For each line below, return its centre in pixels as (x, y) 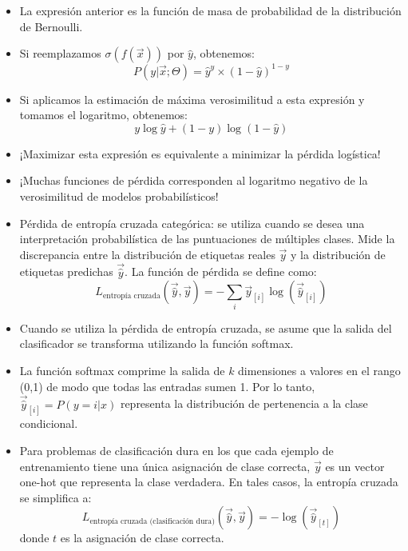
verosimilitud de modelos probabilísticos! (119, 196)
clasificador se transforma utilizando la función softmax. (156, 343)
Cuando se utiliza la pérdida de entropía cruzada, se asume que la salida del (206, 327)
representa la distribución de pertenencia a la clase (244, 403)
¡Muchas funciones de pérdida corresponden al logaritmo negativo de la (194, 180)
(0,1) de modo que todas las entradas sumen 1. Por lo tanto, (167, 386)
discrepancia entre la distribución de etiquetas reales (147, 254)
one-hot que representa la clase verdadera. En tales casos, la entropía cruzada (209, 482)
